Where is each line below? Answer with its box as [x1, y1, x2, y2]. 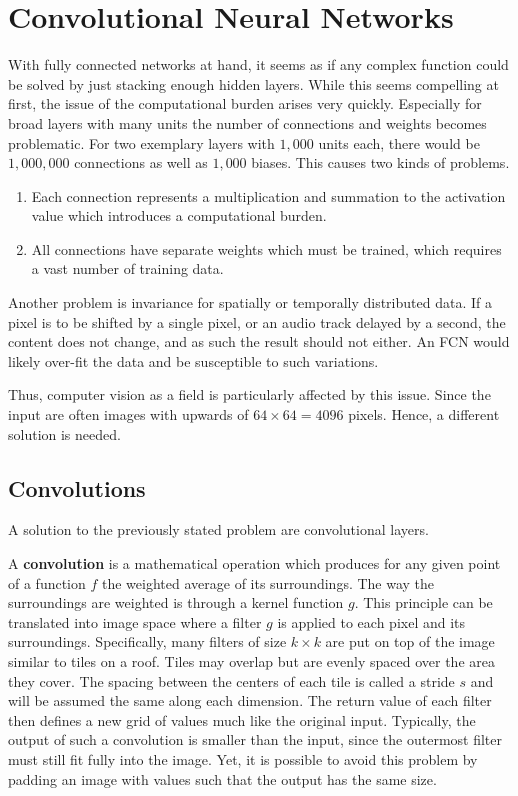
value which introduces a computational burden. [31, 205, 327, 226]
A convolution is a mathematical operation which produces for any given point [8, 553, 501, 574]
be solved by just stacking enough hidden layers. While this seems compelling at [8, 73, 499, 94]
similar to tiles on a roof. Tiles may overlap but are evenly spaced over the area [8, 650, 495, 671]
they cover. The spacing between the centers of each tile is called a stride [8, 670, 455, 691]
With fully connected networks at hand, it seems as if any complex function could [8, 54, 509, 75]
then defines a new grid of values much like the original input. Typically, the [8, 709, 476, 730]
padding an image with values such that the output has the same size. [8, 768, 437, 789]
